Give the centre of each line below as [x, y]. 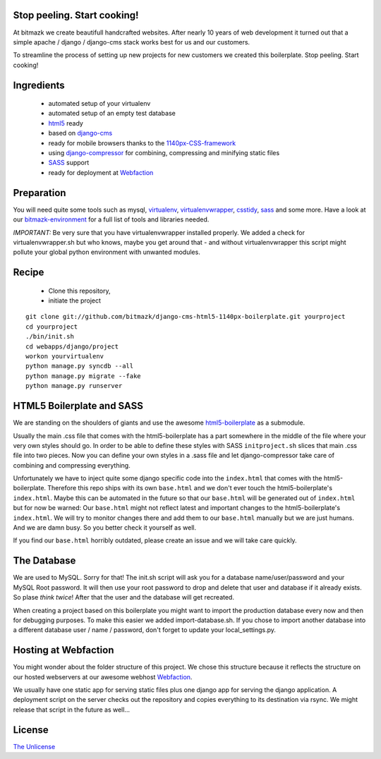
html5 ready [66, 123]
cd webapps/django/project [72, 346]
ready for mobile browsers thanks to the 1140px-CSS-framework [142, 143]
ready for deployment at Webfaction [101, 172]
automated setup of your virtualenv [99, 104]
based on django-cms [80, 133]
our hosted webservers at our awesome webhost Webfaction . [103, 676]
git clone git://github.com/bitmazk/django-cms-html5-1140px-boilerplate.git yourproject [186, 317]
